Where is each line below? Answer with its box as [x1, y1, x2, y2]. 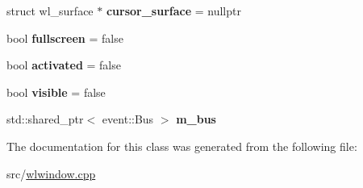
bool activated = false [6, 56, 121, 73]
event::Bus [102, 111, 154, 127]
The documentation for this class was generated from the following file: [6, 137, 357, 154]
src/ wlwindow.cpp [6, 165, 96, 182]
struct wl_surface [6, 2, 94, 19]
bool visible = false [6, 83, 106, 100]
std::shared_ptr [6, 111, 84, 127]
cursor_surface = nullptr [106, 2, 241, 19]
